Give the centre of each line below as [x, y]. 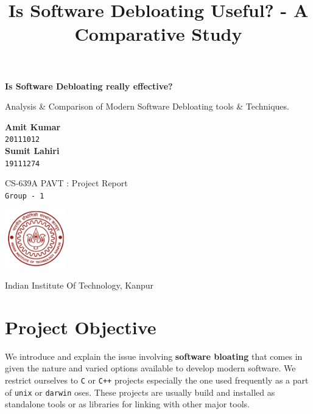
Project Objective [81, 327]
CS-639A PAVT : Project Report [66, 183]
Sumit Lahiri [32, 150]
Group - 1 [25, 196]
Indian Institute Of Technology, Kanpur [79, 285]
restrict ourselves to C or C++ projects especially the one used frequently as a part [157, 380]
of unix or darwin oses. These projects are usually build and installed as [140, 392]
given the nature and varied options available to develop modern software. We [150, 368]
